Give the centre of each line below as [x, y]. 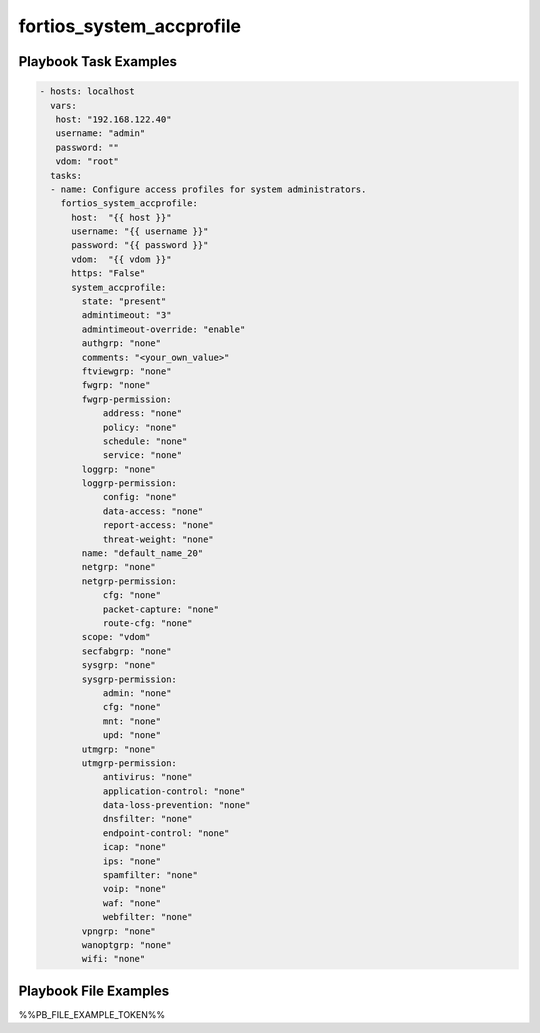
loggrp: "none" [119, 469]
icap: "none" [134, 847]
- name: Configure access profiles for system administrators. [208, 189]
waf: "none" [132, 903]
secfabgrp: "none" [126, 651]
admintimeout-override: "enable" [163, 329]
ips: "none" [132, 861]
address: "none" [142, 413]
